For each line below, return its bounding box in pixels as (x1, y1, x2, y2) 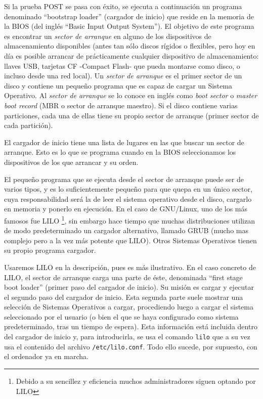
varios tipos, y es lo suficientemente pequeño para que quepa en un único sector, (4, 184, 252, 194)
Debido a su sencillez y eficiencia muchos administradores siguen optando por (16, 375, 256, 386)
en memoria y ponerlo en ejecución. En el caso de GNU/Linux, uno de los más (4, 203, 248, 214)
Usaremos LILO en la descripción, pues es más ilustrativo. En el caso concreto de (4, 261, 256, 272)
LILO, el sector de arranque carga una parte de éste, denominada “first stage (4, 272, 243, 282)
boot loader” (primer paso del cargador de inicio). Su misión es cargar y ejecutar (4, 282, 254, 292)
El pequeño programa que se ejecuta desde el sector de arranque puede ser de (4, 173, 244, 184)
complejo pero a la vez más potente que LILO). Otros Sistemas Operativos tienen (4, 235, 257, 245)
